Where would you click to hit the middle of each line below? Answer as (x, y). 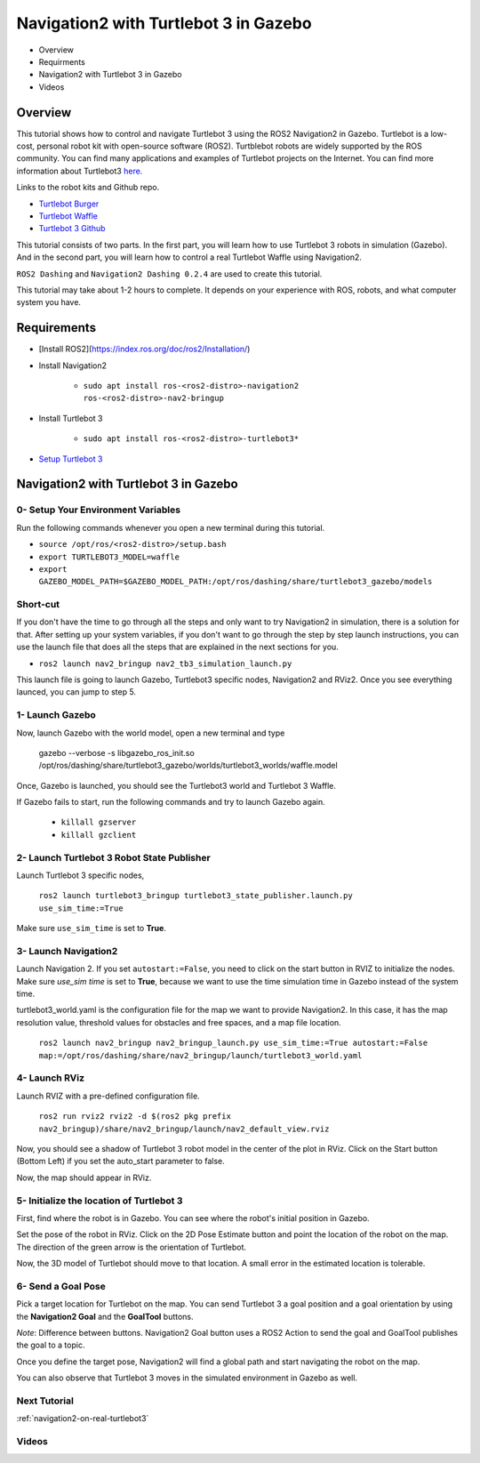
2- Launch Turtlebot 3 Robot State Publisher (113, 857)
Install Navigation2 (72, 366)
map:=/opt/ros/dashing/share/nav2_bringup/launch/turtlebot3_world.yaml (200, 1055)
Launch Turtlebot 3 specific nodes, (80, 875)
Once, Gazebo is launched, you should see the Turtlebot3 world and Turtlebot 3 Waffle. (176, 785)
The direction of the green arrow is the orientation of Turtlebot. (132, 1247)
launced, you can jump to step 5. (76, 692)
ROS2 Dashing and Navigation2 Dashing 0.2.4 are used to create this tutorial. (169, 273)
